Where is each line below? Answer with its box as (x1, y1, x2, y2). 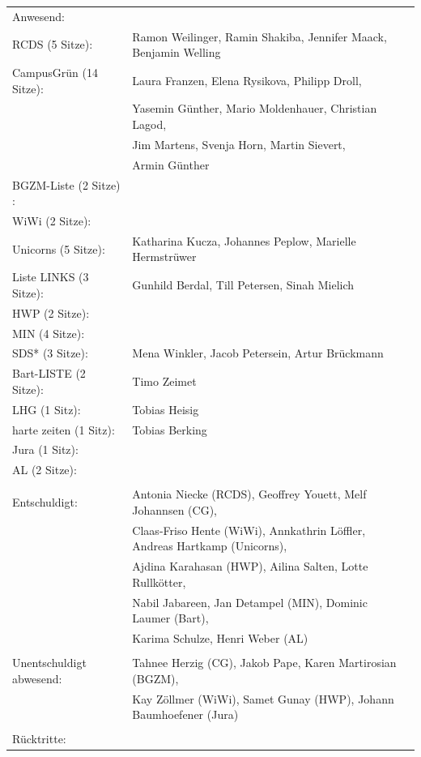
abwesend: (12, 669, 62, 686)
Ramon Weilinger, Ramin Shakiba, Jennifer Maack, (132, 28, 387, 45)
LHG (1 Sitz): (12, 400, 81, 417)
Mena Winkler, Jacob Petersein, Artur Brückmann (132, 344, 384, 361)
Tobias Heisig (132, 400, 199, 417)
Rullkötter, (132, 573, 186, 590)
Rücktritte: (12, 730, 66, 747)
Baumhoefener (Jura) (132, 706, 239, 723)
